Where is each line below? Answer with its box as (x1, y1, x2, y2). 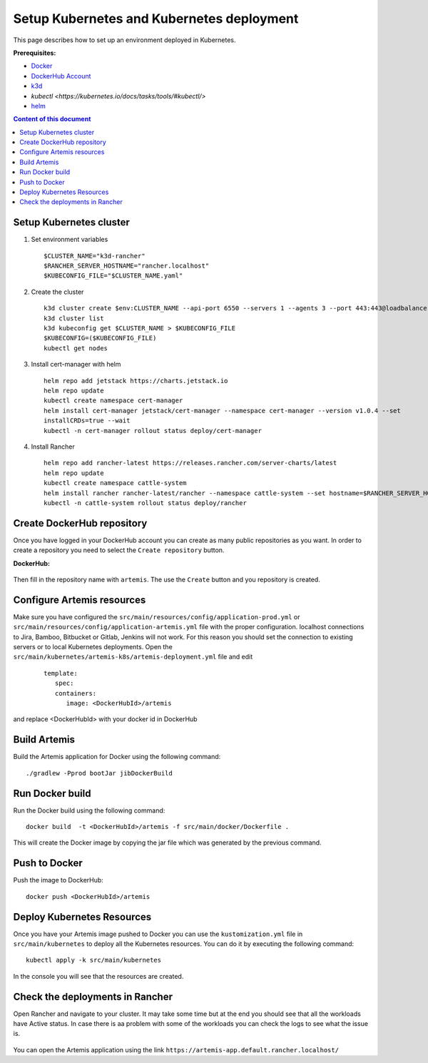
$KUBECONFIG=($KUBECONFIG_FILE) (44, 334, 157, 342)
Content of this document (13, 115, 91, 123)
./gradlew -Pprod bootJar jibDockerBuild (26, 769, 173, 777)
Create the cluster (31, 288, 84, 296)
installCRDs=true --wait (44, 417, 131, 424)
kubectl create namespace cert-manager (44, 397, 183, 405)
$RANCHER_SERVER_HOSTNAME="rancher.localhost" (44, 262, 210, 270)
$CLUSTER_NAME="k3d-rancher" (44, 252, 146, 260)
